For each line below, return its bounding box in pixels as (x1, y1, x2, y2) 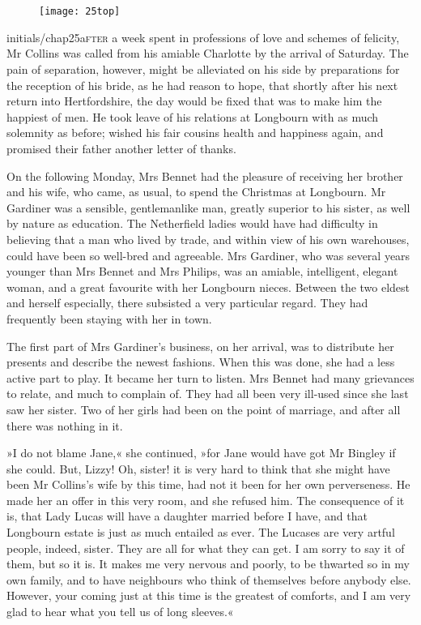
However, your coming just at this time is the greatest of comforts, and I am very (6, 587, 411, 604)
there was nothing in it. (6, 417, 123, 434)
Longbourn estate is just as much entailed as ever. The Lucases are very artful (6, 524, 395, 541)
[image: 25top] (39, 6, 121, 18)
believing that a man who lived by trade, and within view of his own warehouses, (6, 230, 410, 247)
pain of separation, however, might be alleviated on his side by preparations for (6, 61, 400, 78)
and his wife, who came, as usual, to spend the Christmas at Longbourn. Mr (6, 183, 386, 200)
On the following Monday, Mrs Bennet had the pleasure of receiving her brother (6, 167, 403, 184)
